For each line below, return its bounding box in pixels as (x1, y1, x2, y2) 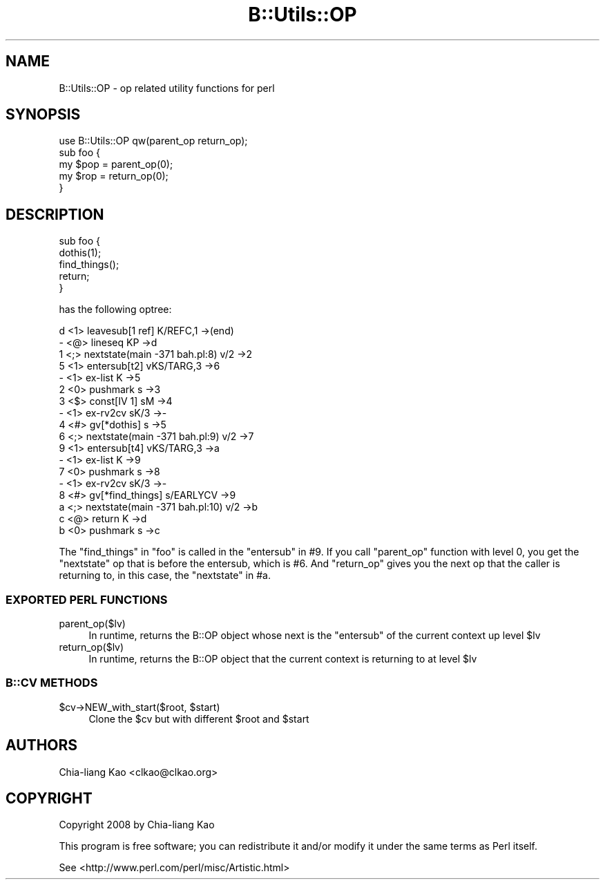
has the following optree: (59, 303, 172, 316)
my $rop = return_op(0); (59, 170, 169, 182)
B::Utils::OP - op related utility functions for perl (59, 82, 275, 94)
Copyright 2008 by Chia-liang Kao (59, 819, 215, 831)
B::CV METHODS (6, 676, 98, 690)
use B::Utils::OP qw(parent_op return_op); (59, 135, 248, 147)
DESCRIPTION (6, 205, 104, 223)
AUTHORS (6, 736, 78, 754)
